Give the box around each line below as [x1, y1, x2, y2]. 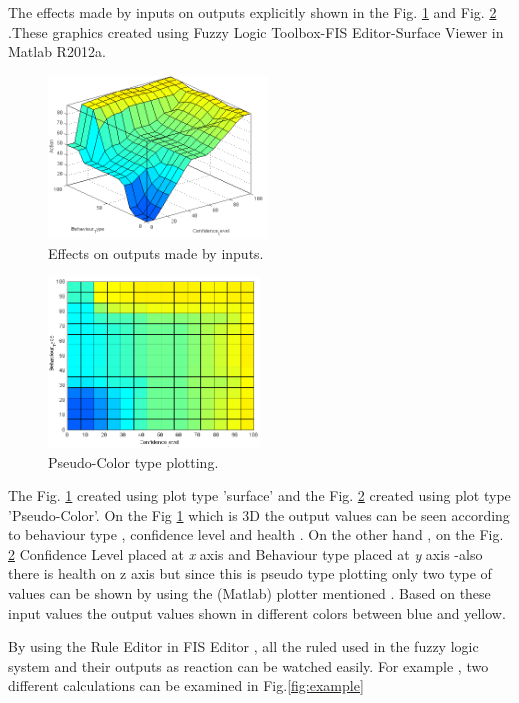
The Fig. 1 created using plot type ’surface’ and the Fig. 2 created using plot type [8, 485, 511, 506]
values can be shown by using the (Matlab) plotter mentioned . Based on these [8, 583, 491, 604]
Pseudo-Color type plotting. [48, 451, 219, 472]
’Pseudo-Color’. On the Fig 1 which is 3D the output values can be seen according [8, 504, 510, 525]
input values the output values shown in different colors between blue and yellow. [8, 602, 506, 623]
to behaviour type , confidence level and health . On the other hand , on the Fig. [8, 524, 504, 545]
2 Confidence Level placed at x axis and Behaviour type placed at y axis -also [8, 543, 483, 564]
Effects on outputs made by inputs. [48, 242, 264, 263]
